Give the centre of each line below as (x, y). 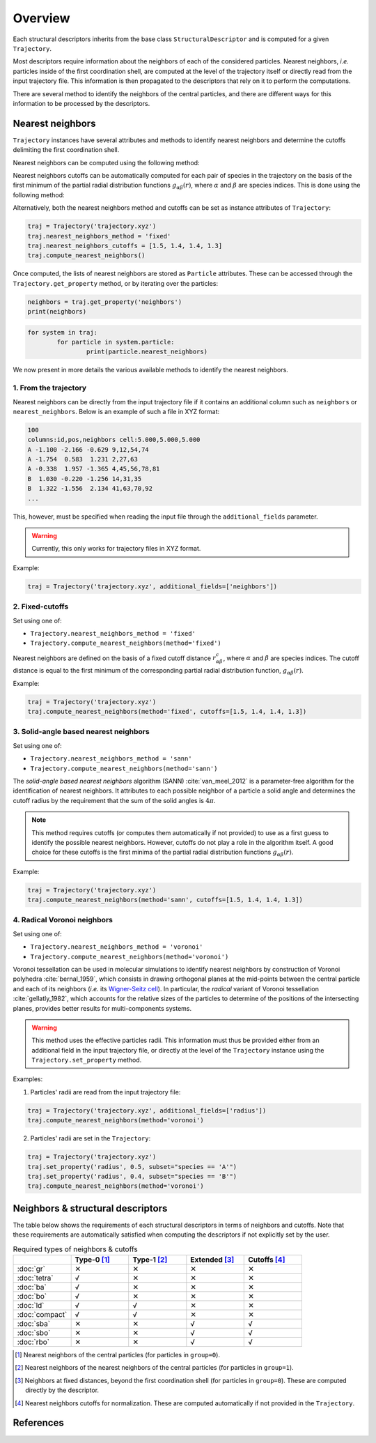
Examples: (28, 1079)
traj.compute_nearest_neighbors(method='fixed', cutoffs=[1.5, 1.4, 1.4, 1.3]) (167, 712)
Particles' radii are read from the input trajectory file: (105, 1092)
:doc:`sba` (34, 1324)
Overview (41, 18)
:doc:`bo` (32, 1297)
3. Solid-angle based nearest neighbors (81, 732)
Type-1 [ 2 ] (150, 1260)
